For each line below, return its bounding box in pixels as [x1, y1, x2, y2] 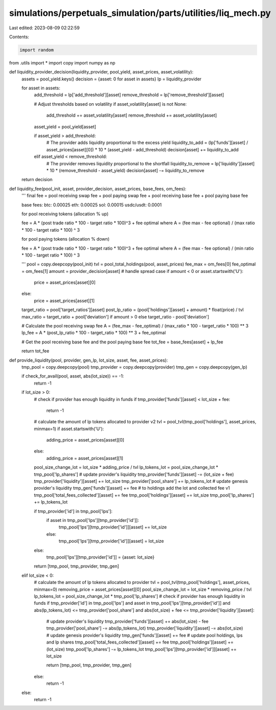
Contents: [9, 34, 29, 40]
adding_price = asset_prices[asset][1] [46, 455, 123, 461]
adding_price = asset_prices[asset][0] [46, 437, 124, 443]
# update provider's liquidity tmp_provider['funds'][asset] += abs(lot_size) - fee [46, 618, 209, 625]
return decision [21, 177, 53, 183]
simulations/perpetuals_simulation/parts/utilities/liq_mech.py [9, 7, 271, 18]
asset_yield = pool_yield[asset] [34, 124, 97, 129]
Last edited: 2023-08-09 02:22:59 [9, 25, 80, 31]
